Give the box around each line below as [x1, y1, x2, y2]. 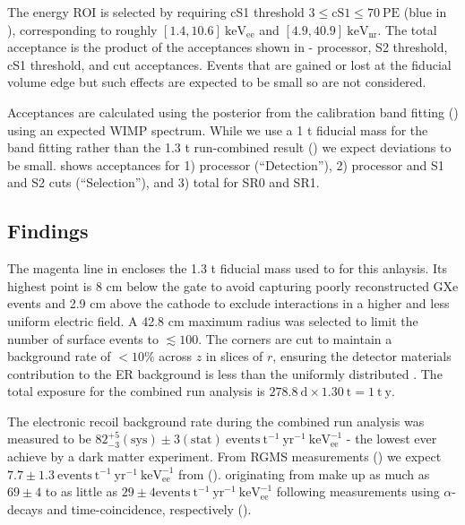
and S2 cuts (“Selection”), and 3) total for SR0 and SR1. [7, 173, 320, 192]
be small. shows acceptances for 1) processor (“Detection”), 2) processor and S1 [7, 155, 444, 174]
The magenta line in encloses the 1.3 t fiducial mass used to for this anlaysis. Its [7, 259, 448, 278]
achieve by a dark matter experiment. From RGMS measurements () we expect [7, 447, 442, 466]
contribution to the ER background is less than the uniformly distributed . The [7, 364, 443, 383]
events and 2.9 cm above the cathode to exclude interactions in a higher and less [7, 294, 450, 313]
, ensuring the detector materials [272, 347, 452, 366]
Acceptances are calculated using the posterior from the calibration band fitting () [7, 102, 459, 121]
